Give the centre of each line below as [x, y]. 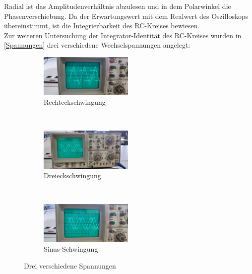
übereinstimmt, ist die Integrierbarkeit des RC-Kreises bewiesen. [102, 26]
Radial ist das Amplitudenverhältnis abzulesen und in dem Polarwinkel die [118, 6]
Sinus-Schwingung [71, 249]
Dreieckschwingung [72, 175]
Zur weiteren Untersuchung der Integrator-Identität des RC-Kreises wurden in [123, 35]
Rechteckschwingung [75, 102]
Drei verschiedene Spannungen [70, 265]
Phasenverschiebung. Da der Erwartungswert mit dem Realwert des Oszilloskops [126, 16]
